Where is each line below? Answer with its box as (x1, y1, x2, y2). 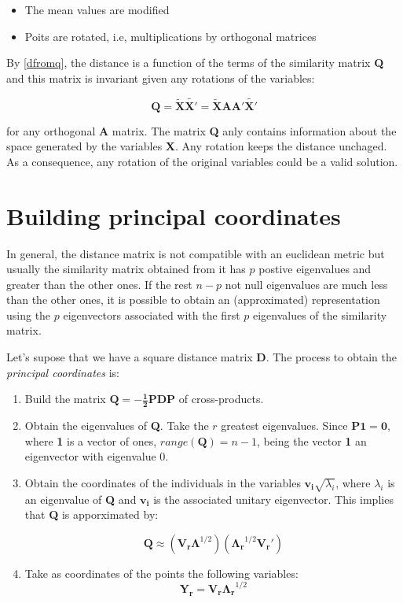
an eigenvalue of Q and (24, 490, 137, 507)
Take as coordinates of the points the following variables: (24, 564, 299, 581)
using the (6, 306, 51, 323)
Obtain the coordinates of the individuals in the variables (24, 474, 301, 490)
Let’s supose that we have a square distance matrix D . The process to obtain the (6, 349, 397, 365)
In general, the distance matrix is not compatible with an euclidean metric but (6, 245, 385, 261)
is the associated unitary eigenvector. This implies (153, 490, 394, 507)
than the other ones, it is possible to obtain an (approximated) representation (6, 291, 380, 308)
